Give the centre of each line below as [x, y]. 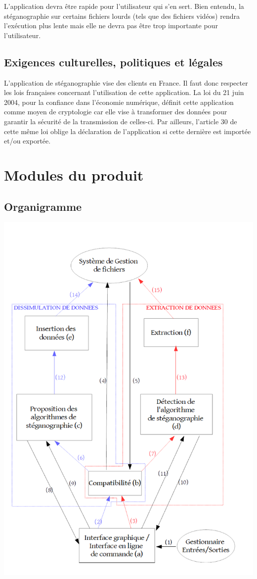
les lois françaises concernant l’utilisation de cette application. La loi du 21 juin [124, 92]
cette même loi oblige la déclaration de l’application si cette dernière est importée [128, 131]
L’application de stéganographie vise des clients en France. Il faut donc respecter [126, 82]
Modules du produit [74, 174]
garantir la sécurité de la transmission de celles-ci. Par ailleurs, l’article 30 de [121, 121]
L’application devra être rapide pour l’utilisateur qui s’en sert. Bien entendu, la [124, 6]
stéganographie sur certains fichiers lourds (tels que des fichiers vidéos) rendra [122, 16]
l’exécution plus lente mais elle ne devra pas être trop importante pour [111, 25]
